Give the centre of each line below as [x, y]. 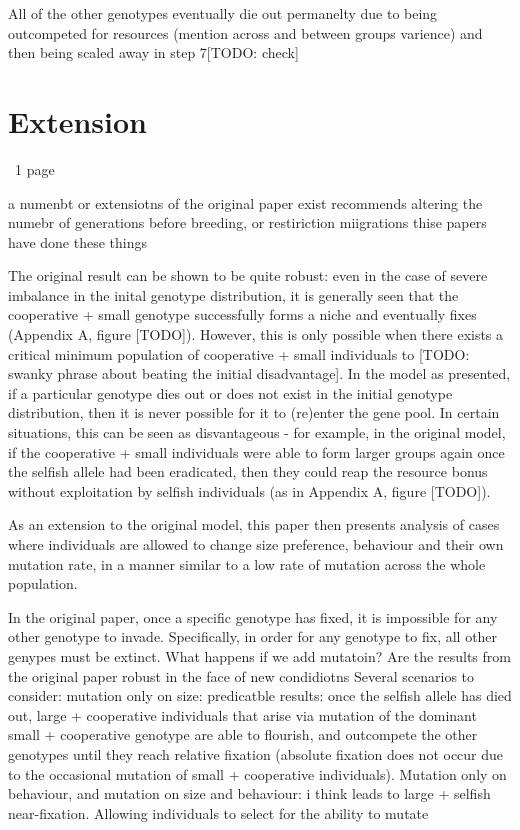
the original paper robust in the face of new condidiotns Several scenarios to [241, 675]
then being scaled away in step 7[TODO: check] [153, 52]
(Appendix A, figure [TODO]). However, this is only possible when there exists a [256, 334]
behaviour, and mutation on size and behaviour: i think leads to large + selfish [249, 793]
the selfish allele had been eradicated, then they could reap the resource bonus [248, 471]
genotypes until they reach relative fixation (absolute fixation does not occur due [256, 753]
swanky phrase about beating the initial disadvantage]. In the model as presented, [259, 373]
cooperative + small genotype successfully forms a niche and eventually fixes [242, 314]
